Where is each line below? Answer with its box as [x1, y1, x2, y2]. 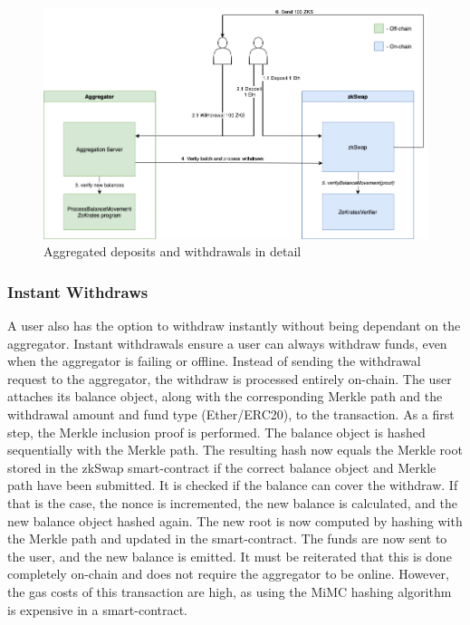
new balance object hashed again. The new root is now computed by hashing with [7, 511, 463, 530]
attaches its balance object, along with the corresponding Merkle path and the [7, 387, 443, 406]
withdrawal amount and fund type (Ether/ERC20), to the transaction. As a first [7, 405, 455, 424]
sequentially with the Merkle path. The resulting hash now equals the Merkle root [7, 440, 463, 459]
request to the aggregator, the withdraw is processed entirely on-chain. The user [7, 369, 452, 388]
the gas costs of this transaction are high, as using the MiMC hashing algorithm [7, 582, 452, 601]
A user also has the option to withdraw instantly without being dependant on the [7, 316, 461, 335]
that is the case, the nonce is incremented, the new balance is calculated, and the [7, 494, 457, 513]
